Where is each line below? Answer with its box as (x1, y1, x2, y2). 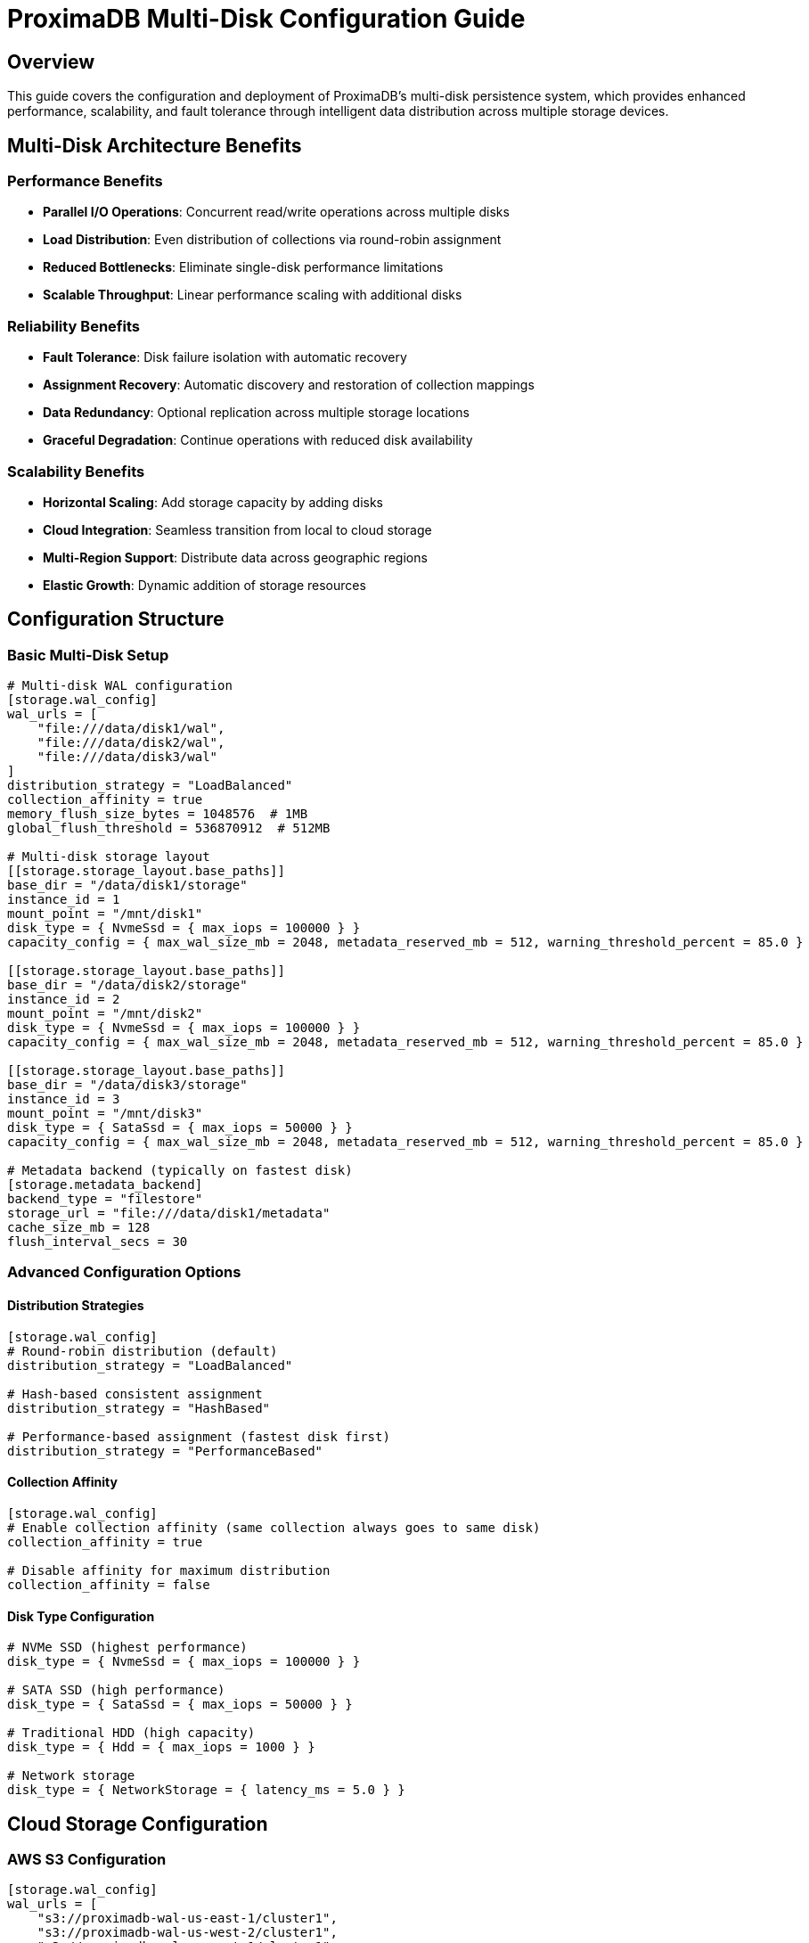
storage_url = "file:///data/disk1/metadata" (7, 1206, 331, 1221)
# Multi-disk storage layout (7, 849, 210, 865)
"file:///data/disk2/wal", (37, 735, 225, 750)
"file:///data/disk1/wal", (37, 721, 225, 736)
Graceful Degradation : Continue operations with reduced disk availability (43, 432, 473, 448)
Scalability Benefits (7, 462, 145, 480)
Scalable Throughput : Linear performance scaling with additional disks (43, 287, 462, 303)
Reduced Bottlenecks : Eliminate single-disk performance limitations (43, 259, 444, 275)
